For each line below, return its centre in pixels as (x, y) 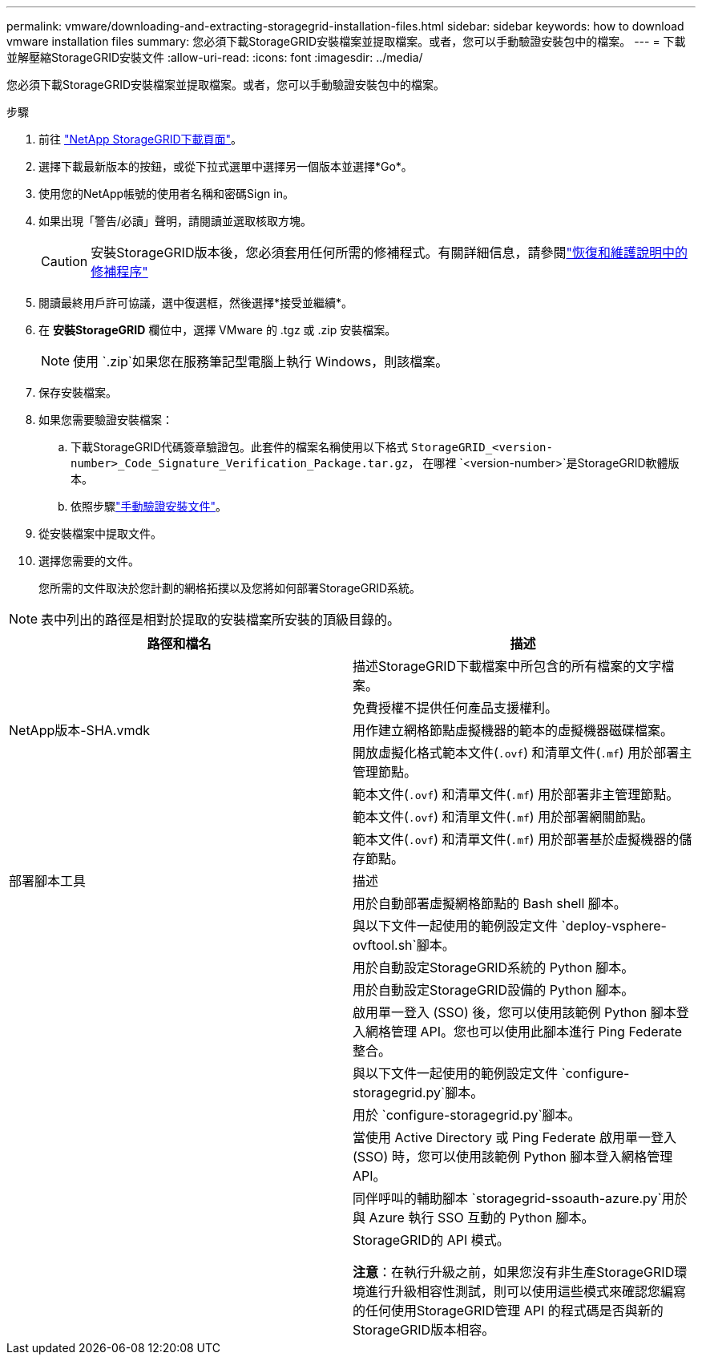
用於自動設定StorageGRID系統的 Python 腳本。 (494, 967)
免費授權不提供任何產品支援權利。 (456, 708)
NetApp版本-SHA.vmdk (80, 730)
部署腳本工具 (48, 881)
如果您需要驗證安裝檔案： (106, 420)
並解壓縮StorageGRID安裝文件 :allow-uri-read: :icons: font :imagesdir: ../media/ (215, 57)
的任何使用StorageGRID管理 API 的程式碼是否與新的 (508, 1311)
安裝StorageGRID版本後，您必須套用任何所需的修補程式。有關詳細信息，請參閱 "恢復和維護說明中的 (389, 252)
